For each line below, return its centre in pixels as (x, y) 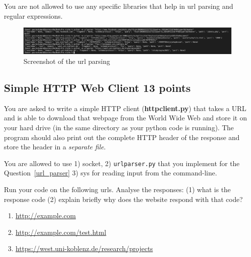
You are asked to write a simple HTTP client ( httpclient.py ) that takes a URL (125, 108)
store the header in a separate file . (55, 147)
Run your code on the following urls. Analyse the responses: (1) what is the (117, 189)
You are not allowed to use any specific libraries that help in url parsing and (119, 6)
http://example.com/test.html (61, 232)
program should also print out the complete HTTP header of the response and (122, 137)
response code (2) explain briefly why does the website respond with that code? (123, 199)
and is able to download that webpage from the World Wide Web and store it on (125, 118)
